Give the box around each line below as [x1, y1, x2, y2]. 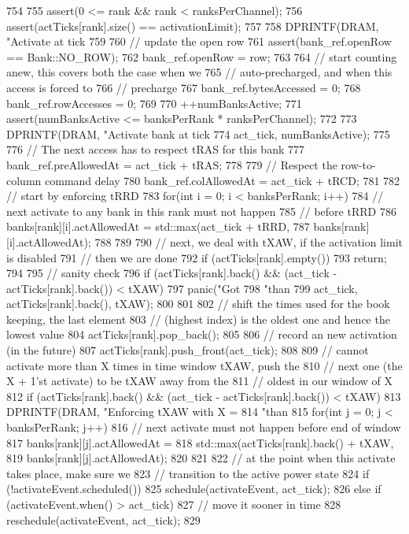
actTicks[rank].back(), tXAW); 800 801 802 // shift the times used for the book [6, 295, 390, 312]
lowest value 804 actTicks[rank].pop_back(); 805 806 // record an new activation [6, 326, 397, 343]
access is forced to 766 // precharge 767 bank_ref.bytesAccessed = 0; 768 [6, 79, 361, 95]
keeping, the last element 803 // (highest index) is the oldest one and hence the [6, 310, 390, 327]
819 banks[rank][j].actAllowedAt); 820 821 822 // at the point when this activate [6, 450, 396, 466]
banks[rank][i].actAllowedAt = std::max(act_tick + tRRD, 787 [6, 218, 310, 235]
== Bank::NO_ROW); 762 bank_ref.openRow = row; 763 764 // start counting [6, 48, 397, 65]
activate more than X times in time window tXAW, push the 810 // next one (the [6, 357, 403, 373]
